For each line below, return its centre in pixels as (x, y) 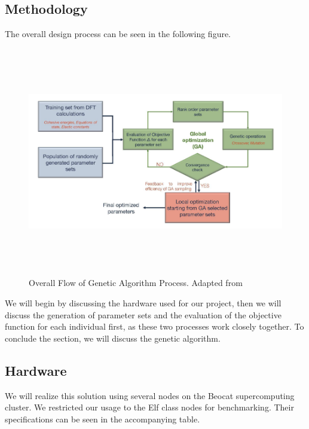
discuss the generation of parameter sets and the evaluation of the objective (143, 314)
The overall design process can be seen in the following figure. (118, 34)
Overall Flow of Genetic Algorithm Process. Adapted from (136, 283)
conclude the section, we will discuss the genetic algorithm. (113, 338)
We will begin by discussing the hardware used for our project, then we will (143, 302)
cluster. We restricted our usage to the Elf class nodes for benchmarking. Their (149, 407)
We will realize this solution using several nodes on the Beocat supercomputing (150, 395)
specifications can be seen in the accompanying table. (103, 419)
